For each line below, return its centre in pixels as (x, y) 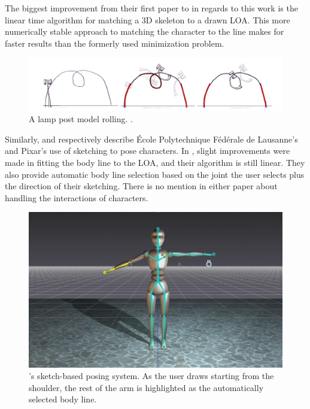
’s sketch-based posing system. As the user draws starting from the (151, 376)
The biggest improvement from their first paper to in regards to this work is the (151, 8)
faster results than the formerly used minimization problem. (115, 43)
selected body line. (63, 399)
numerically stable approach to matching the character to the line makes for (145, 31)
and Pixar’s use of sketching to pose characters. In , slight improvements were (148, 151)
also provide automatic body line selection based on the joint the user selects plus (155, 174)
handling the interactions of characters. (77, 197)
